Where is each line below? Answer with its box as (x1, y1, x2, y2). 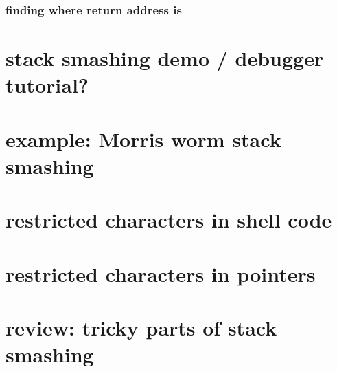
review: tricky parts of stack (5, 313, 277, 341)
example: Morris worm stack (5, 124, 281, 153)
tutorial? (5, 71, 89, 99)
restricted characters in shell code (5, 206, 332, 234)
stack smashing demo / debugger (5, 44, 324, 72)
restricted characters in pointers (5, 259, 316, 287)
